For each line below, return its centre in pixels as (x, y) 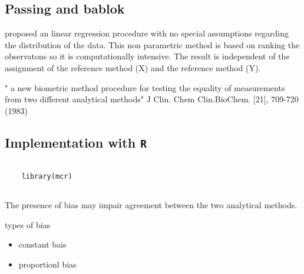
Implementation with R (76, 142)
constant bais (42, 244)
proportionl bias (47, 264)
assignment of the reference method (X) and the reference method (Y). (133, 67)
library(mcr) (47, 176)
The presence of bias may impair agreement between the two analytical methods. (151, 205)
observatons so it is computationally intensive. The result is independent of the (147, 56)
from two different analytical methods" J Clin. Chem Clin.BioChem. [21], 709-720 (152, 99)
